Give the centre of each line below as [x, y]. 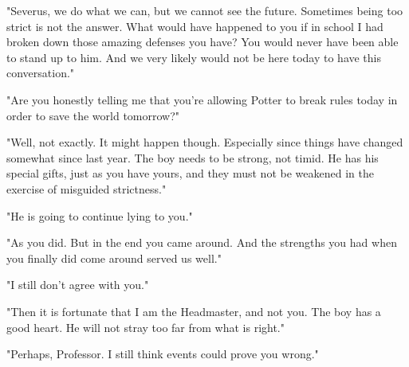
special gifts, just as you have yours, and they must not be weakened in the [190, 173]
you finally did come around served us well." [114, 258]
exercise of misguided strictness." [87, 188]
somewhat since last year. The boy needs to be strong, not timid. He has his [193, 157]
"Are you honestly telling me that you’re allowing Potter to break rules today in [202, 99]
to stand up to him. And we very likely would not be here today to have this [194, 57]
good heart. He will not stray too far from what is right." [146, 327]
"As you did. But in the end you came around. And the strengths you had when [202, 242]
